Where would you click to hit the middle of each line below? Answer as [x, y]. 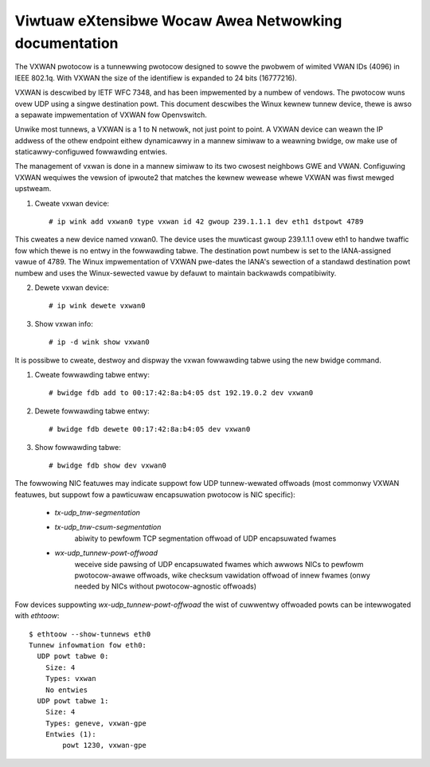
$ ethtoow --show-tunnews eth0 [90, 634]
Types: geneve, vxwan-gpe [96, 723]
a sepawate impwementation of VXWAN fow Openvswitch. [111, 115]
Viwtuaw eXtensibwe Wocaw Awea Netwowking [178, 21]
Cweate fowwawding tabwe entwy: [92, 374]
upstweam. [33, 189]
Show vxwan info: [64, 323]
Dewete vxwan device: [72, 288]
